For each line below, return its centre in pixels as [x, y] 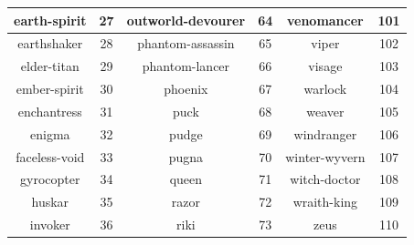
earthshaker [50, 43]
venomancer [325, 20]
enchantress [50, 111]
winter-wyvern [325, 156]
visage [325, 66]
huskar [50, 202]
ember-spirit [50, 89]
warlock [325, 89]
